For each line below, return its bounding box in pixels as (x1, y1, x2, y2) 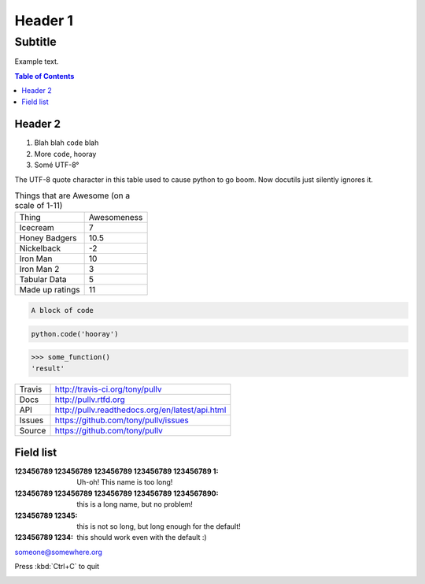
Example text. (14, 57, 59, 66)
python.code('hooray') (31, 329, 119, 338)
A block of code (31, 306, 94, 314)
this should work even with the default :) (76, 533, 208, 542)
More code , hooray (34, 149, 97, 158)
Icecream (19, 222, 54, 233)
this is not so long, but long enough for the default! (76, 522, 242, 531)
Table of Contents (14, 71, 75, 80)
